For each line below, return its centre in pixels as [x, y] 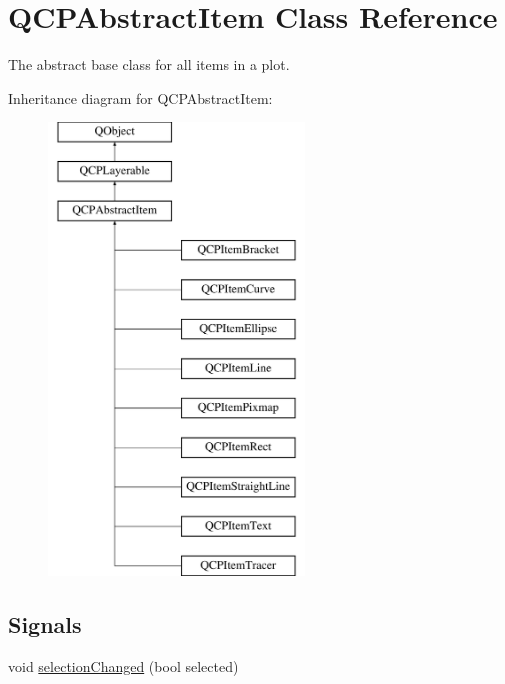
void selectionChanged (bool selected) [123, 665]
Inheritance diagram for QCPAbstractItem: [140, 97]
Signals [45, 623]
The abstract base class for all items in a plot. [149, 64]
